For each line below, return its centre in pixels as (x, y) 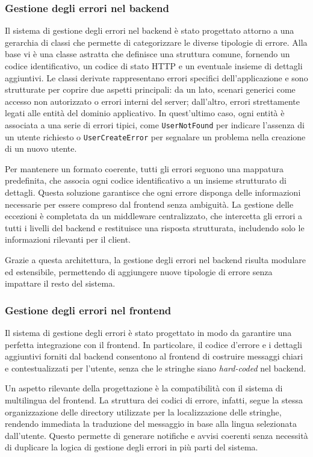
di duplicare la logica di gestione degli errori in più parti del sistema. (132, 447)
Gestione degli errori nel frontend (88, 310)
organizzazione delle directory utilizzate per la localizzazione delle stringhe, (143, 412)
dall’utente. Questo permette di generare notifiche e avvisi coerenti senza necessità (156, 435)
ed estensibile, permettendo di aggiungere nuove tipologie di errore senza (139, 271)
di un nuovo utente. (41, 148)
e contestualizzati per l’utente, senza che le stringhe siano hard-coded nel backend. (156, 368)
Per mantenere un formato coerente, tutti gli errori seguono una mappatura (144, 168)
